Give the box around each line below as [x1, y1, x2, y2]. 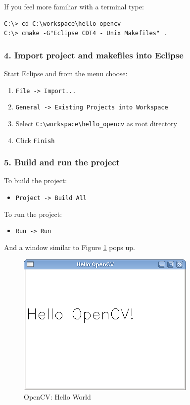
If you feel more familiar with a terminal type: [4, 1, 144, 11]
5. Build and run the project [4, 156, 120, 168]
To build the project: [4, 175, 67, 186]
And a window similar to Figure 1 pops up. [4, 242, 135, 252]
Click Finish [15, 135, 55, 145]
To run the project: [4, 208, 62, 219]
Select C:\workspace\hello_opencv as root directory [15, 118, 177, 128]
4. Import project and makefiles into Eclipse [4, 49, 184, 61]
